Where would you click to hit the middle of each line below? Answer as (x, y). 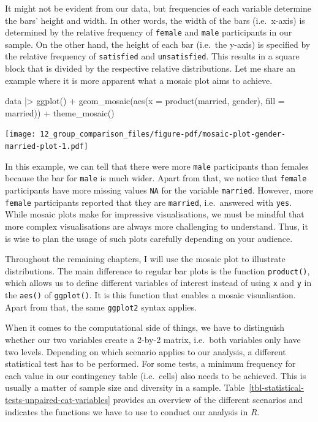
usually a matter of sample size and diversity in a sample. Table (125, 387)
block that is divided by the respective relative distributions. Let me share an (150, 68)
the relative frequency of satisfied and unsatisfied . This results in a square (152, 56)
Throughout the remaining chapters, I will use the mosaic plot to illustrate (145, 259)
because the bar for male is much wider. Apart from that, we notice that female (156, 178)
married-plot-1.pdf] (47, 147)
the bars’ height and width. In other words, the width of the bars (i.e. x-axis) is (155, 20)
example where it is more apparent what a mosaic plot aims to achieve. (139, 80)
